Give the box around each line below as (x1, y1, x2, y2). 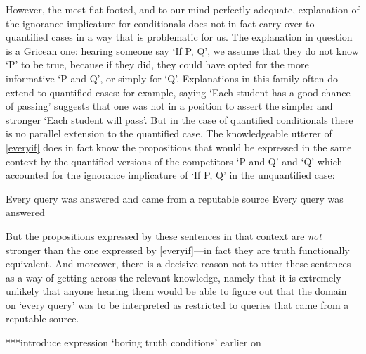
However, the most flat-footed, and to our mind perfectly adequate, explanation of (6, 2, 360, 16)
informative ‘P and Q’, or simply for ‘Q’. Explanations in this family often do (6, 70, 338, 85)
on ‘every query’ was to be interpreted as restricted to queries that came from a (6, 297, 349, 312)
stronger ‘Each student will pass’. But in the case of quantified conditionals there (6, 112, 353, 127)
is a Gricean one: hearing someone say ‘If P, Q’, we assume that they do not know (6, 43, 359, 58)
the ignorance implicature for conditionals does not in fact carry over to (6, 15, 315, 30)
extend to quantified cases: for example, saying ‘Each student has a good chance (6, 84, 351, 99)
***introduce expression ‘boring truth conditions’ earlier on (6, 335, 261, 350)
